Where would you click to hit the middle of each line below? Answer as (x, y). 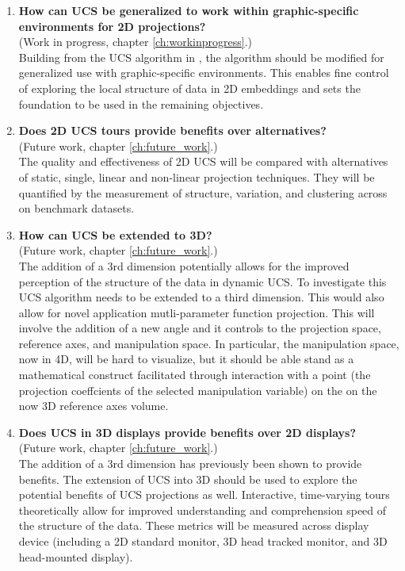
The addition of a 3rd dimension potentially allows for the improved (184, 265)
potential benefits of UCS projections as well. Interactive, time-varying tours (204, 494)
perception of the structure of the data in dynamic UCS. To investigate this (202, 281)
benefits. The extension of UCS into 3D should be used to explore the (188, 479)
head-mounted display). (76, 556)
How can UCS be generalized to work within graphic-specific (189, 10)
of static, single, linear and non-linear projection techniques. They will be (197, 176)
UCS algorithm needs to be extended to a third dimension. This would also (201, 297)
